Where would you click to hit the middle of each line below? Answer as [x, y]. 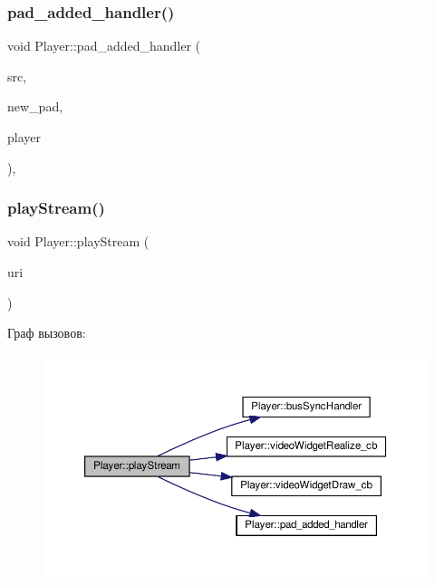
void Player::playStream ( [78, 241]
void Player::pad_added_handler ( [104, 46]
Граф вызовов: [47, 333]
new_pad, [35, 106]
